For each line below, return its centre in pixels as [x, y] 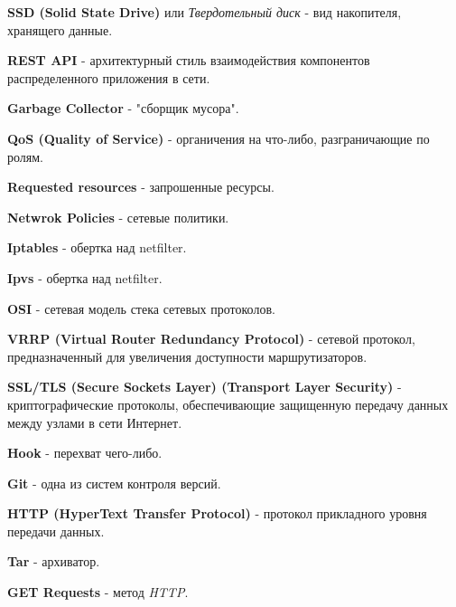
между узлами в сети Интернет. [95, 422]
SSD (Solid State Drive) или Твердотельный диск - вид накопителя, [205, 12]
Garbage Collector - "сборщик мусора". [123, 108]
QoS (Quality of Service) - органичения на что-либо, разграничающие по [219, 138]
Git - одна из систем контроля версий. [114, 483]
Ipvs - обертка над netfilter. [85, 277]
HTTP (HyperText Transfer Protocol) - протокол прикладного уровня [217, 513]
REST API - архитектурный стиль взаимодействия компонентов [189, 60]
